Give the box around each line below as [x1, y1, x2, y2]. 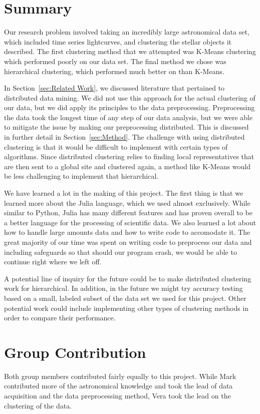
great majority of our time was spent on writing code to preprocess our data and [4, 237, 252, 247]
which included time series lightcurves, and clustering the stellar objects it [4, 36, 232, 47]
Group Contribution [4, 341, 146, 362]
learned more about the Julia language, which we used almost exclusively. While [4, 197, 250, 208]
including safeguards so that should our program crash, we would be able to [4, 246, 237, 257]
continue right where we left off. [4, 256, 102, 267]
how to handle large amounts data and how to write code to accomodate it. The [4, 227, 250, 237]
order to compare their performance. [4, 312, 116, 323]
